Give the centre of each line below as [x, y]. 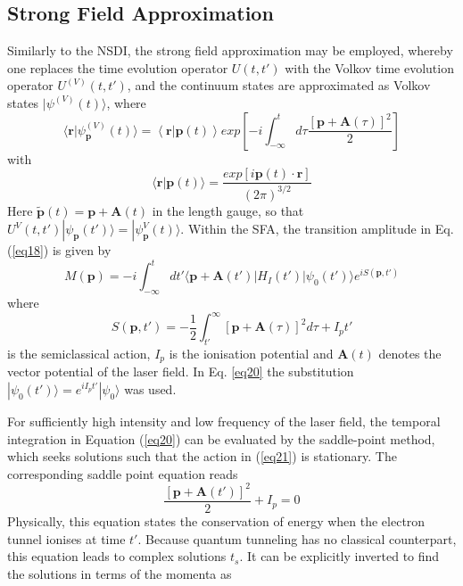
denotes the [410, 353]
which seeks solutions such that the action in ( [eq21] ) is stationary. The [202, 456]
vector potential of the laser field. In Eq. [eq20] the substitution [181, 371]
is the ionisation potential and [251, 353]
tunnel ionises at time [66, 538]
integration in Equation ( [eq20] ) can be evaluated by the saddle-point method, [221, 438]
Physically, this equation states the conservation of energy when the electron [216, 520]
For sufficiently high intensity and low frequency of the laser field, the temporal [224, 421]
